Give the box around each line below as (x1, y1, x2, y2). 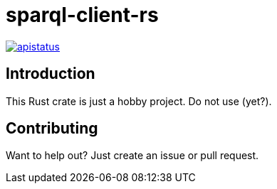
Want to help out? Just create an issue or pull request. (6, 149, 259, 162)
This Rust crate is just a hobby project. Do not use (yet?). (6, 94, 272, 107)
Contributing (6, 119, 98, 138)
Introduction (6, 65, 95, 83)
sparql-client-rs (6, 3, 159, 27)
